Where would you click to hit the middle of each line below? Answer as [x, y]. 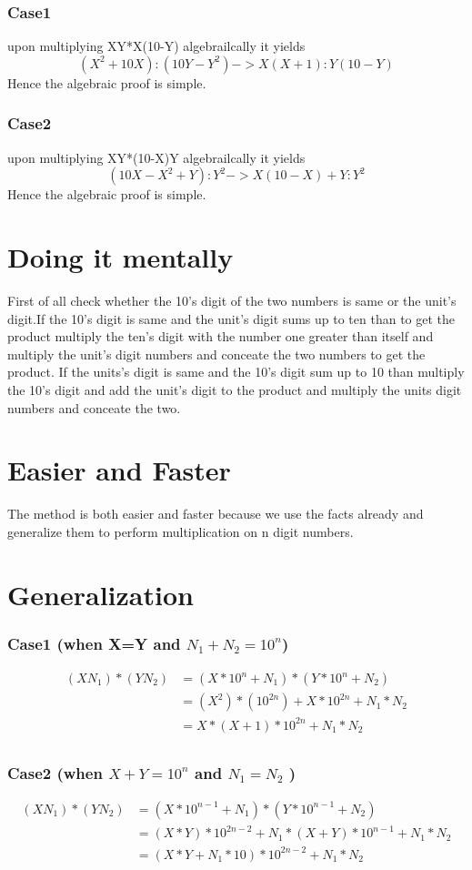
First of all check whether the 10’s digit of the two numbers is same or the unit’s [232, 300]
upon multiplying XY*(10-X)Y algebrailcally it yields [156, 157]
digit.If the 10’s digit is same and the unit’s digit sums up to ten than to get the [231, 318]
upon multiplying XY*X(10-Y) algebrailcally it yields [156, 46]
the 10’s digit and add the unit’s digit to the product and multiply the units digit [235, 389]
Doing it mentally [121, 257]
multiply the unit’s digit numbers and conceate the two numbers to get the [216, 354]
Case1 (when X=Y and [94, 643]
